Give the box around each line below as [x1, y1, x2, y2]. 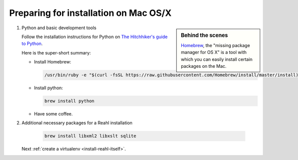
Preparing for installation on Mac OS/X [9, 7, 172, 18]
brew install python [44, 98, 94, 104]
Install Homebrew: [34, 59, 72, 65]
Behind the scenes [181, 32, 228, 39]
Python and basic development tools [21, 25, 97, 31]
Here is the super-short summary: [21, 50, 91, 55]
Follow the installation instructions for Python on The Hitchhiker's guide [21, 34, 168, 40]
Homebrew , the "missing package [181, 42, 250, 48]
